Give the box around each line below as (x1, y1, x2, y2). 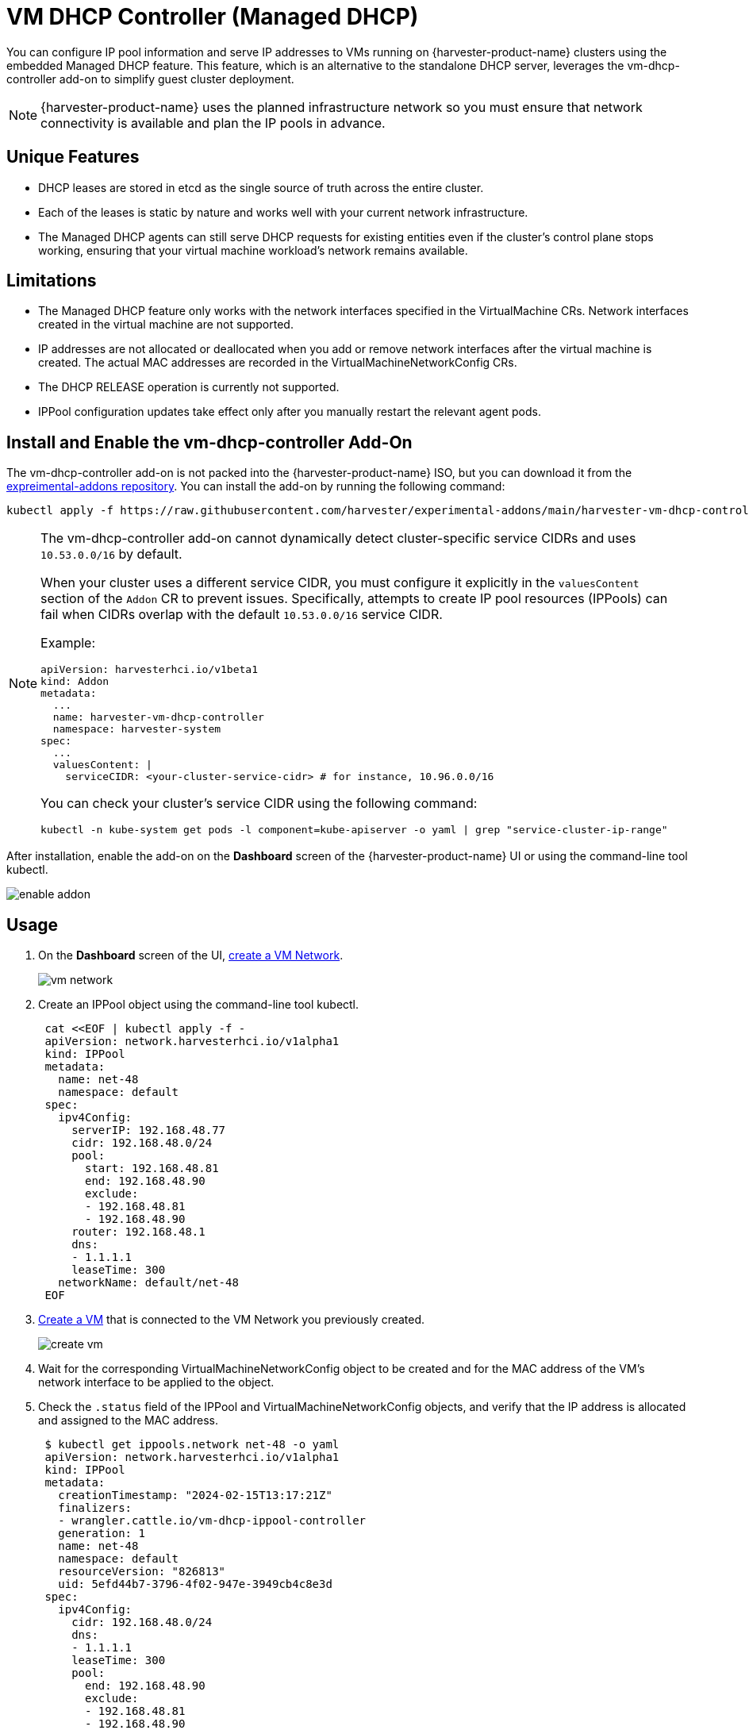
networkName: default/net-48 (58, 1276, 239, 1290)
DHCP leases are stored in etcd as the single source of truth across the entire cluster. (38, 180, 484, 194)
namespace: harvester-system (52, 723, 221, 736)
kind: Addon (40, 675, 109, 688)
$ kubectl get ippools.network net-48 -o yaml (44, 1438, 340, 1451)
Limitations (6, 271, 97, 291)
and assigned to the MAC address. (38, 1413, 218, 1428)
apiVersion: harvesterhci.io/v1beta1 (40, 663, 258, 676)
